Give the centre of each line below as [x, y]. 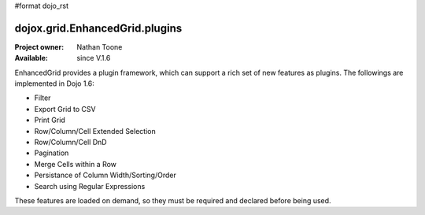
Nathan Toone [100, 46]
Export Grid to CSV [65, 109]
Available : [31, 58]
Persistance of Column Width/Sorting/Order [105, 175]
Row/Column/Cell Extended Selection [95, 131]
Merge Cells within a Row [76, 164]
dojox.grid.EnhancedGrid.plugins [98, 28]
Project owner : [39, 46]
